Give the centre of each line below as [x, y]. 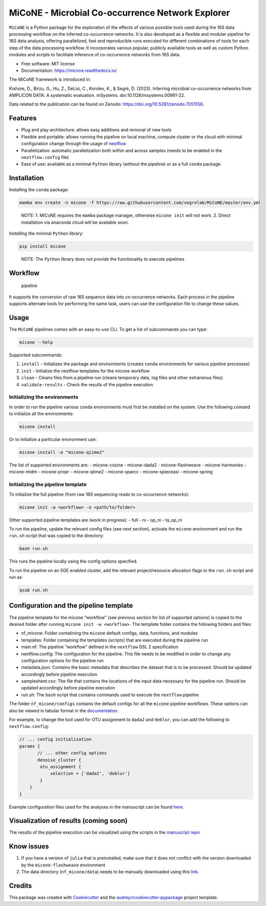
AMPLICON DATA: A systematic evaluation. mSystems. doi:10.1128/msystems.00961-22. [97, 95]
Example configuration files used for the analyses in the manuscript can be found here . [96, 807]
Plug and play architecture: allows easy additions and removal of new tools [96, 130]
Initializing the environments [44, 397]
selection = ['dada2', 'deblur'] [90, 773]
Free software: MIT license [48, 64]
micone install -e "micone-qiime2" [62, 453]
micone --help [36, 343]
